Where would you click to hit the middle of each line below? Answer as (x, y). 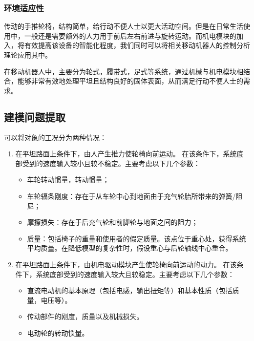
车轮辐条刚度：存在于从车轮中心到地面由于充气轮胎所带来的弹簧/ (131, 196)
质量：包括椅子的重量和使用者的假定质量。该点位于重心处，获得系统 (137, 238)
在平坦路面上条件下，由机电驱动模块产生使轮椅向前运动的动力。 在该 (126, 264)
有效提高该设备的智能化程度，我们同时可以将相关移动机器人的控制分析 (137, 45)
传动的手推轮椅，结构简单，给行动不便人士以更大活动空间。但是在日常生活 (124, 26)
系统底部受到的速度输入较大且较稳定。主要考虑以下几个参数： (135, 274)
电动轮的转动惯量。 (58, 332)
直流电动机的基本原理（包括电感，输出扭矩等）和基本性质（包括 (130, 290)
